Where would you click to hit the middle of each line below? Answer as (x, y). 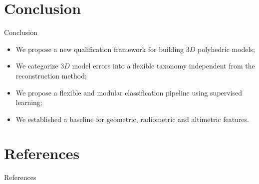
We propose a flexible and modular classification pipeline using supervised (129, 92)
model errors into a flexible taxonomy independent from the (163, 66)
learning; (29, 102)
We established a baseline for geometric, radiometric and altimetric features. (132, 119)
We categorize (37, 66)
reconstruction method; (51, 75)
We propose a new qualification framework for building (100, 49)
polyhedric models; (226, 49)
